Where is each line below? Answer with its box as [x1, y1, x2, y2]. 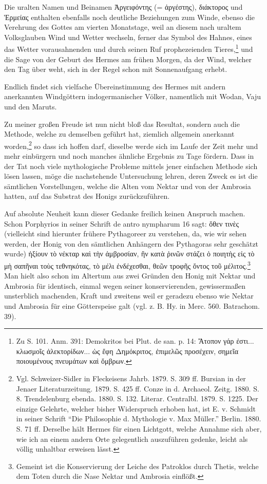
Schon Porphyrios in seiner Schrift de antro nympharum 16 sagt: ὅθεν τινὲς [4, 218, 239, 229]
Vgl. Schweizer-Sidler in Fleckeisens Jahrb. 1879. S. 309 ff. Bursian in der [16, 373, 246, 383]
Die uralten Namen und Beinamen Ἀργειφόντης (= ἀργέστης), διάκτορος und [4, 2, 243, 12]
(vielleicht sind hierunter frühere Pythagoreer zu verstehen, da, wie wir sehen [4, 228, 247, 239]
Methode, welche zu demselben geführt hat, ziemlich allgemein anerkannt [4, 128, 235, 139]
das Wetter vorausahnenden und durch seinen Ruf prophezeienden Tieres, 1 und [4, 42, 253, 54]
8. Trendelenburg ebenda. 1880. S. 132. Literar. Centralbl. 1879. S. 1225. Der [16, 393, 258, 404]
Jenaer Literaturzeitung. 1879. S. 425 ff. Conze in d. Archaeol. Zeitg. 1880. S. [16, 383, 259, 394]
